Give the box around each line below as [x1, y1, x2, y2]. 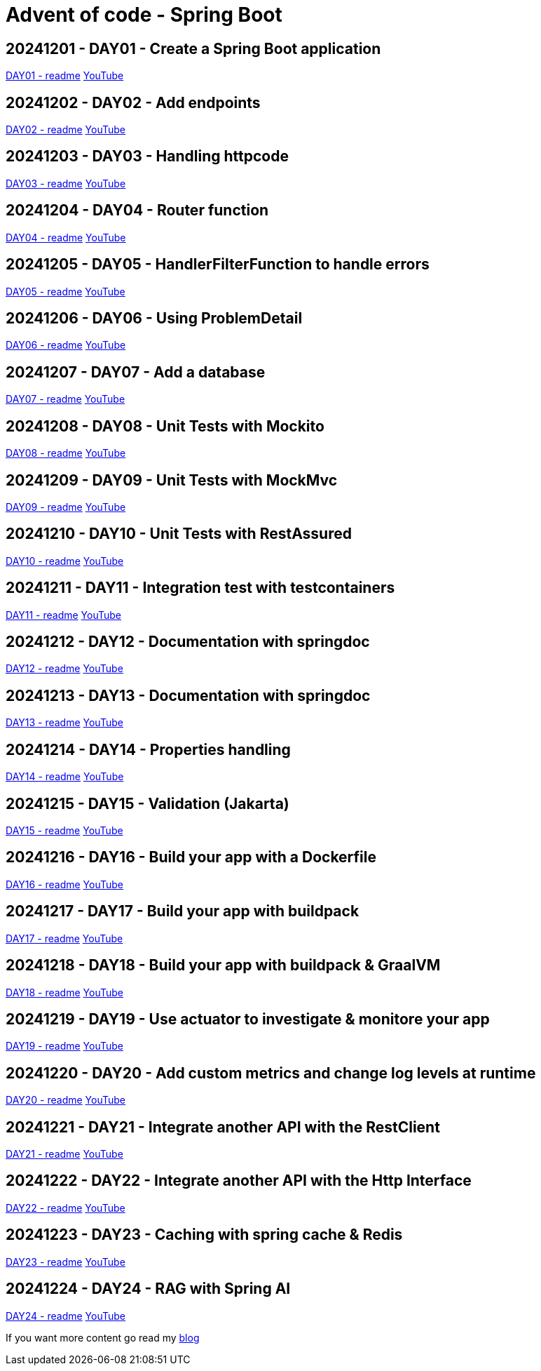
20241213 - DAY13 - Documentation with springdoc [6, 686, 371, 704]
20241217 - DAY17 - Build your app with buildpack [6, 902, 359, 921]
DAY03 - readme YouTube [6, 177, 126, 189]
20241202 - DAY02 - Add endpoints [6, 93, 261, 112]
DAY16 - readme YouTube [6, 878, 123, 890]
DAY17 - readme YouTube [6, 932, 123, 944]
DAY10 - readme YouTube [6, 554, 124, 567]
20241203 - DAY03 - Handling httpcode [6, 147, 289, 166]
